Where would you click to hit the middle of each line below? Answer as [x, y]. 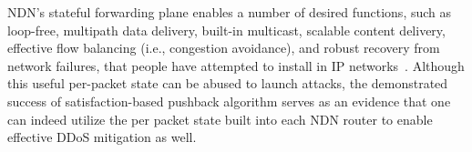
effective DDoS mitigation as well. [102, 137]
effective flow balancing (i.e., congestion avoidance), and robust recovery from [224, 48]
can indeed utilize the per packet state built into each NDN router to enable [220, 119]
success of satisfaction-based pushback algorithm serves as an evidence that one [229, 101]
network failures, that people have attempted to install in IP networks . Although [236, 65]
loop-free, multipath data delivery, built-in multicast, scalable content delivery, [226, 30]
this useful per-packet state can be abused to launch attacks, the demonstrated [228, 83]
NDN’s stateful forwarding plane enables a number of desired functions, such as [230, 12]
